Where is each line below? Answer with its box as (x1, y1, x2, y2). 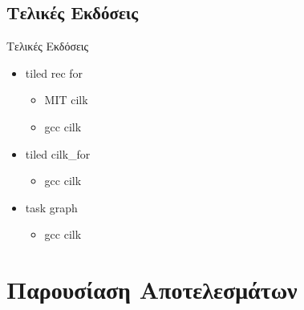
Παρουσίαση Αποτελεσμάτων (6, 273, 298, 306)
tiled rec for (25, 64, 83, 81)
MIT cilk (44, 91, 88, 108)
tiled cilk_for (25, 145, 91, 162)
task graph (25, 199, 78, 215)
